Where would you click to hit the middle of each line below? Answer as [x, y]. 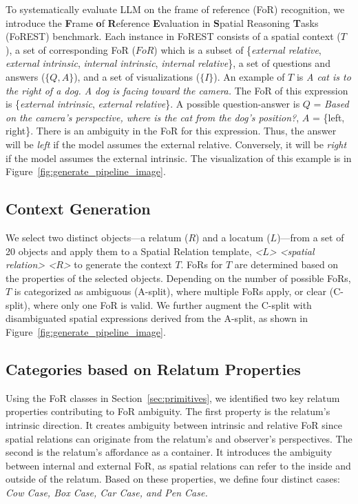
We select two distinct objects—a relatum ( [97, 237]
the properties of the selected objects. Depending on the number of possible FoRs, [178, 278]
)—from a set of [310, 237]
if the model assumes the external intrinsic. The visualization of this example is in [179, 158]
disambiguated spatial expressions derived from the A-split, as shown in [157, 318]
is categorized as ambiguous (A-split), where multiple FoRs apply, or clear [170, 291]
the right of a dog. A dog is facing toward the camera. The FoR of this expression [177, 90]
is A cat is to [324, 76]
